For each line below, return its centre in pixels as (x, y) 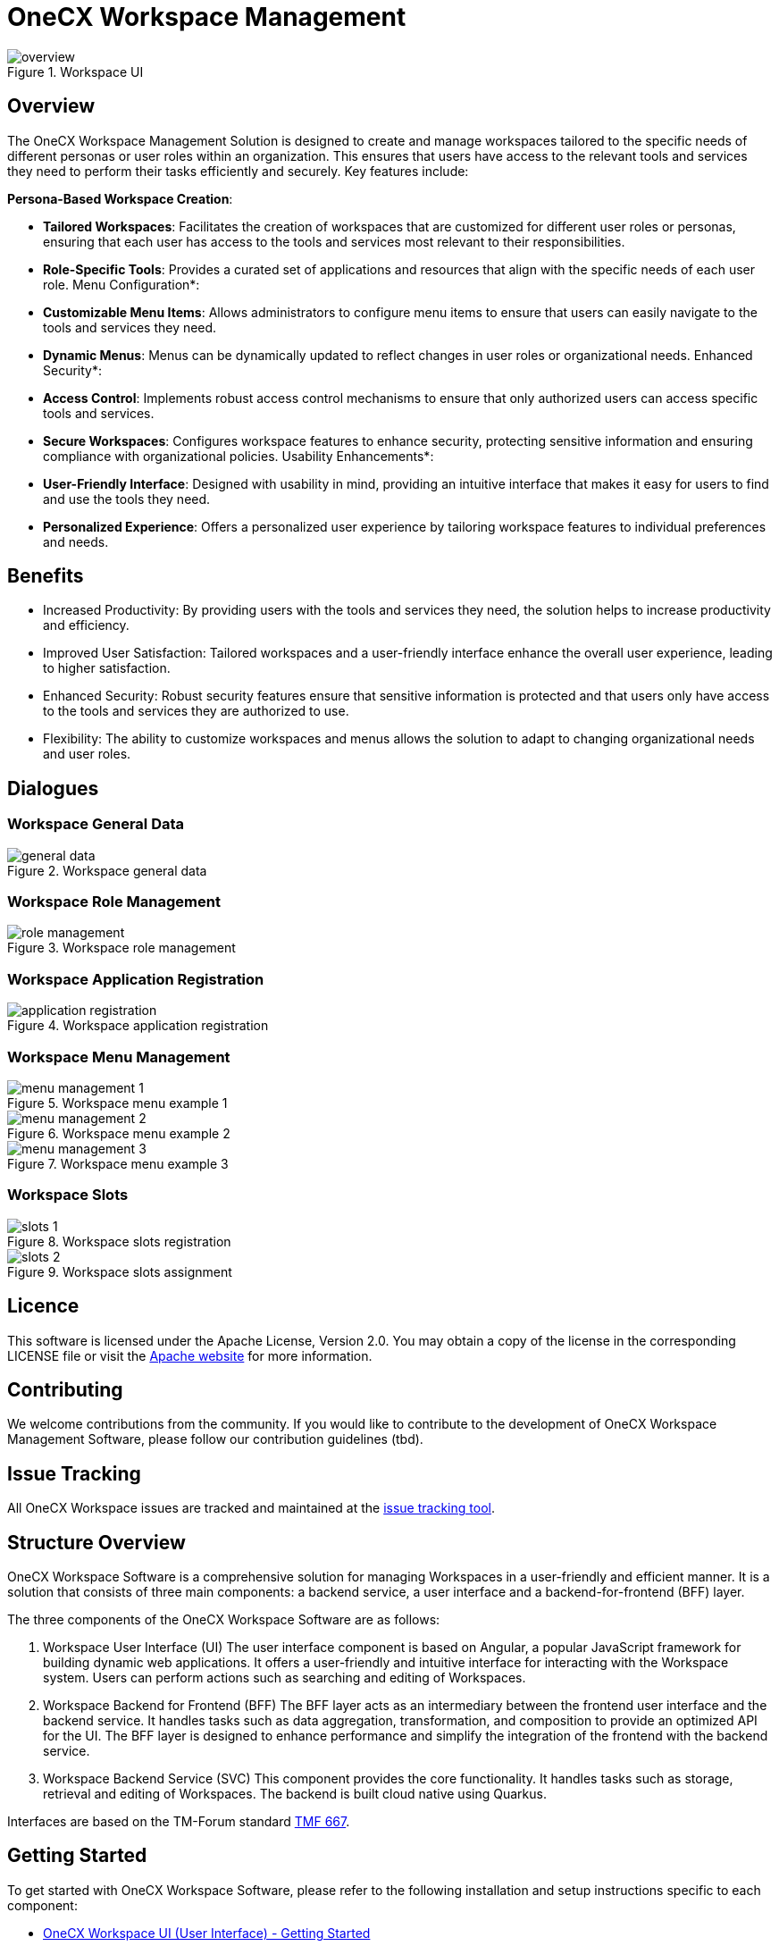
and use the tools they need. (127, 499)
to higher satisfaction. (107, 668)
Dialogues (53, 788)
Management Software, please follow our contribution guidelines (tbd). (215, 1439)
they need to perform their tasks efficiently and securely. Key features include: (238, 171)
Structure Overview (96, 1542)
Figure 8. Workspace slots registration (119, 1241)
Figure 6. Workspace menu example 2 (119, 1133)
